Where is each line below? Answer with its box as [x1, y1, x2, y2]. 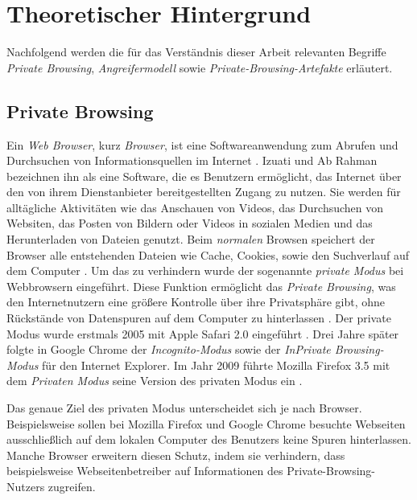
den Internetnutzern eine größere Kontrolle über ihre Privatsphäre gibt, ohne [6, 293, 386, 310]
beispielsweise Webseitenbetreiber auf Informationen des [6, 462, 283, 479]
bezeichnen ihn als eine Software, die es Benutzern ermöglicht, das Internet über [6, 167, 402, 184]
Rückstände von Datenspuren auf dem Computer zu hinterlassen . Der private [6, 309, 391, 326]
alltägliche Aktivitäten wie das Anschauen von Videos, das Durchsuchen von [6, 199, 384, 215]
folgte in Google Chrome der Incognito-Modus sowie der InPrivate [6, 341, 331, 358]
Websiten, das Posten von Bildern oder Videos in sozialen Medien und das [6, 215, 373, 232]
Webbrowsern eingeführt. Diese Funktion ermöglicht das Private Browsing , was [6, 277, 396, 294]
